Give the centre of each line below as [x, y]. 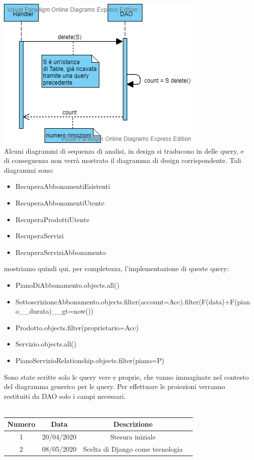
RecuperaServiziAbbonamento [61, 252]
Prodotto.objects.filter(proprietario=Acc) [77, 327]
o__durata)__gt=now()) [54, 311]
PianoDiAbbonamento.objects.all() [67, 285]
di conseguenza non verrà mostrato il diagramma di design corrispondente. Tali [123, 160]
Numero [22, 424]
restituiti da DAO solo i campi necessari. [65, 396]
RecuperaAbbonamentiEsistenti [63, 186]
